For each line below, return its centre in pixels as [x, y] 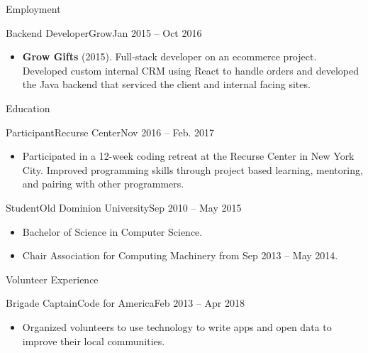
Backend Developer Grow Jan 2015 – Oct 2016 [104, 32]
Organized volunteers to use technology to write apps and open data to [177, 326]
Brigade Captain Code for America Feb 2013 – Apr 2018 [125, 303]
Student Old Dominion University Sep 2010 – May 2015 [124, 207]
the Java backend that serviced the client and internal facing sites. [166, 84]
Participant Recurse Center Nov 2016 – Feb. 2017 [110, 132]
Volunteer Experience [52, 279]
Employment [33, 9]
